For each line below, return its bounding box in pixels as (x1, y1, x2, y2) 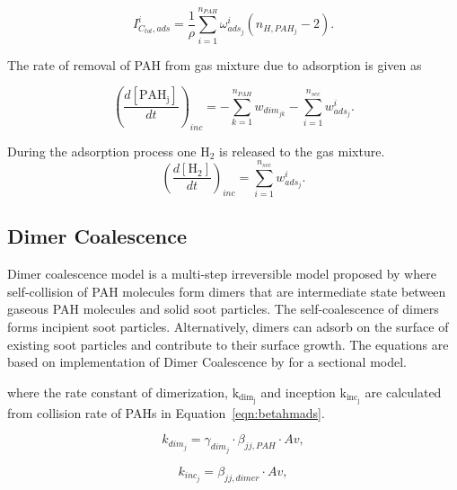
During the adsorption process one (7, 141, 197, 160)
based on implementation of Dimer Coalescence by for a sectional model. (7, 352, 407, 371)
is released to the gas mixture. (219, 141, 385, 160)
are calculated (365, 382, 442, 401)
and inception (260, 382, 336, 401)
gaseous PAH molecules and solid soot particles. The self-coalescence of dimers (7, 299, 439, 318)
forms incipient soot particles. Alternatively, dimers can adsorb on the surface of (7, 316, 449, 335)
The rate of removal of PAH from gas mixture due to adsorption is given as (7, 55, 422, 74)
